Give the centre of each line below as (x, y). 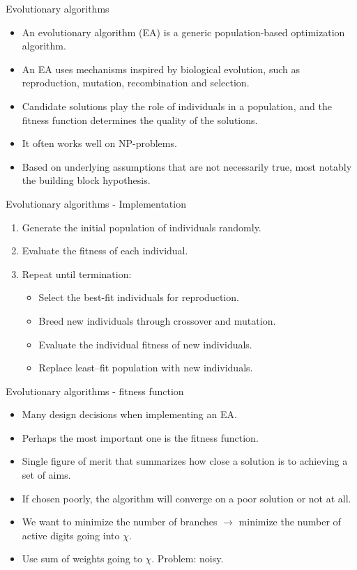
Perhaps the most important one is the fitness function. (140, 437)
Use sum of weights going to (82, 559)
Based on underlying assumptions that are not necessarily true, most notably (187, 166)
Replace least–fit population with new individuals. (146, 368)
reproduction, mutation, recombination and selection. (136, 83)
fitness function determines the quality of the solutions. (140, 120)
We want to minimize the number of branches (120, 522)
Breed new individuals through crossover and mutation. (157, 320)
